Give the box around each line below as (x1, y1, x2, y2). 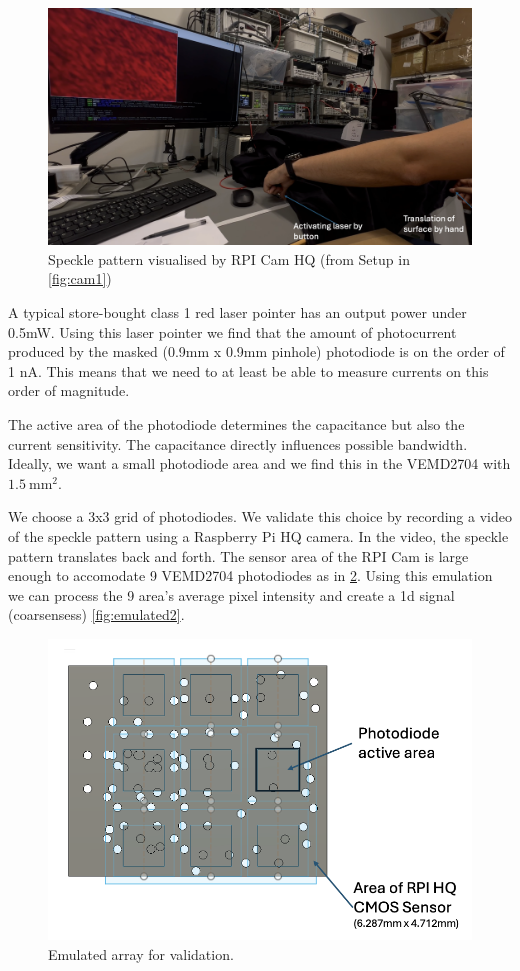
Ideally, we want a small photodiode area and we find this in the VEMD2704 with (8, 453, 511, 474)
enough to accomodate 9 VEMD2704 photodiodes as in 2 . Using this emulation (8, 565, 493, 586)
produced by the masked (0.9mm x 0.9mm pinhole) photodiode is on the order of (8, 341, 505, 362)
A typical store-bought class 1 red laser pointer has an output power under (8, 302, 467, 323)
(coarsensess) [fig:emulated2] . (8, 604, 185, 625)
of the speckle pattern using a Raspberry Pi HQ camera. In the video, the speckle (8, 525, 509, 546)
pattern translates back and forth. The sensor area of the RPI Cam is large (8, 545, 469, 566)
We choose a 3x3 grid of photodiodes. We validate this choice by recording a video (8, 506, 512, 527)
